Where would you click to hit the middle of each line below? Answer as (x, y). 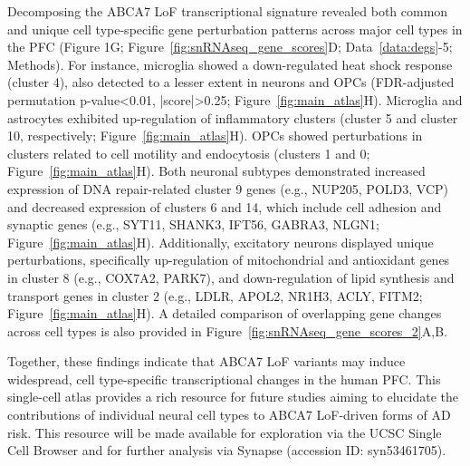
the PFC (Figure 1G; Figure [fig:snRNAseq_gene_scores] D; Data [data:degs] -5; (230, 47)
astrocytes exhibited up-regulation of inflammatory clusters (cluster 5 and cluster (233, 117)
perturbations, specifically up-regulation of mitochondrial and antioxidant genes (229, 260)
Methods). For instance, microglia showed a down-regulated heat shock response (230, 64)
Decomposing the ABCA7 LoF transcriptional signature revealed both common (228, 11)
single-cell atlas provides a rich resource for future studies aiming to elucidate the (233, 397)
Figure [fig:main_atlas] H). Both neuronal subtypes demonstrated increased (216, 171)
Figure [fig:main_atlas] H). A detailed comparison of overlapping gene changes (225, 313)
